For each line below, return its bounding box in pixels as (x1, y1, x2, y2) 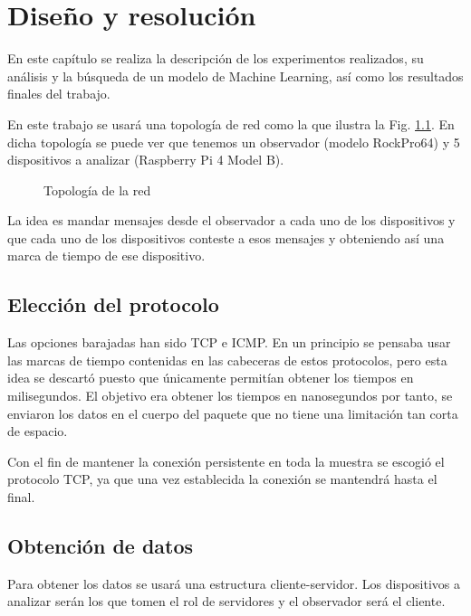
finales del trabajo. (7, 84, 111, 103)
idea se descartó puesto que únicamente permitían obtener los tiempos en (7, 368, 414, 387)
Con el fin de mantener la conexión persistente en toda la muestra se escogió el (7, 451, 445, 470)
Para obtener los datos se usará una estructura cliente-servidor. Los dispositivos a (7, 573, 460, 592)
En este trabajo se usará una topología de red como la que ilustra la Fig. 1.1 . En (7, 114, 455, 133)
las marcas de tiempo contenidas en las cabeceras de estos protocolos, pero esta (7, 350, 447, 369)
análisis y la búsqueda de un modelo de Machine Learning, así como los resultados (7, 66, 464, 85)
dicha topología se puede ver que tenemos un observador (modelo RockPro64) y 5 (7, 132, 460, 151)
